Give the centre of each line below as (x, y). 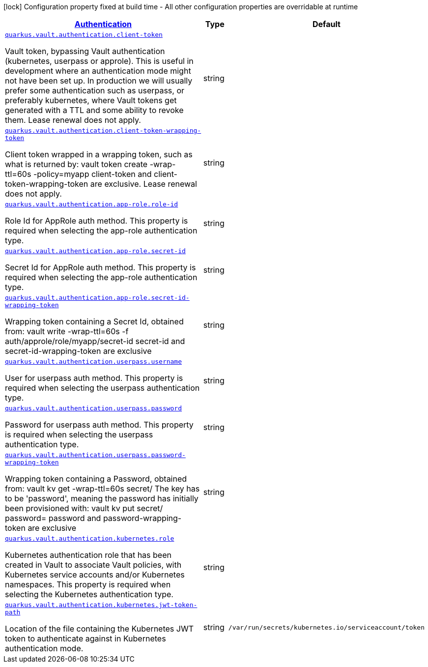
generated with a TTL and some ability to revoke (94, 110)
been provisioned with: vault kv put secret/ (84, 508)
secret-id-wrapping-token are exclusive (78, 351)
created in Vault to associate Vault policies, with (93, 565)
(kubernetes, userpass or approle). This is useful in (99, 61)
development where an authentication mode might (98, 71)
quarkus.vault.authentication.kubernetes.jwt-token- (101, 605)
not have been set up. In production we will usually (99, 81)
